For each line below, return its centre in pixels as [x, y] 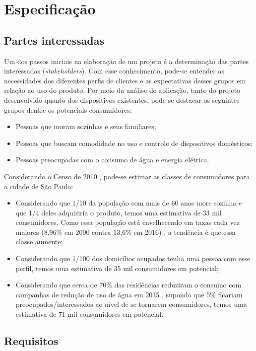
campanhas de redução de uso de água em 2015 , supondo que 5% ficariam [129, 294]
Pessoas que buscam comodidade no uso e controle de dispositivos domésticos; [134, 143]
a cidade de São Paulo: [39, 186]
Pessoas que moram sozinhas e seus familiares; [86, 126]
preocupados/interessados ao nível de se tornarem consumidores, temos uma [131, 304]
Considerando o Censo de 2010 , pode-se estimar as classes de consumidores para [127, 176]
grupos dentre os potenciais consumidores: [68, 109]
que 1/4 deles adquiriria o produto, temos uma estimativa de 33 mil [119, 212]
